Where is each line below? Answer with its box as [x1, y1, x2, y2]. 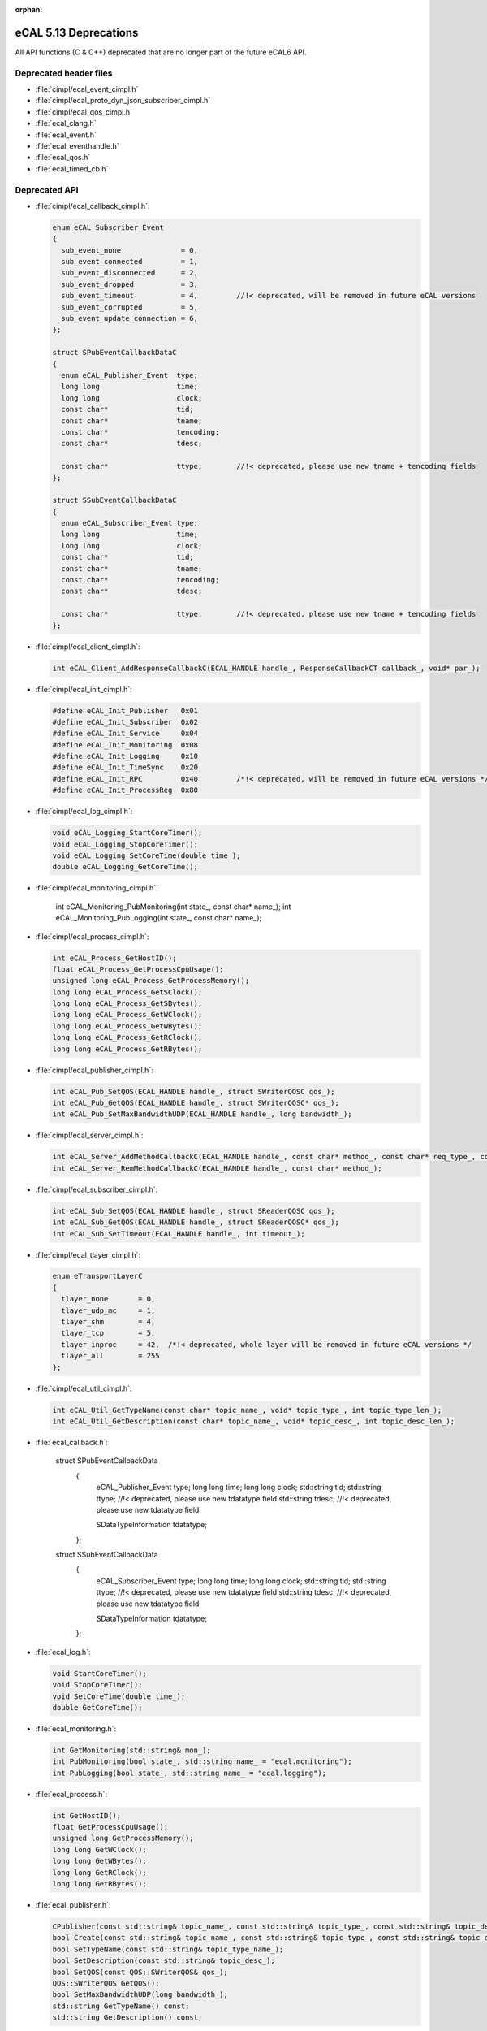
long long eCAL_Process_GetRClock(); [52, 1033, 203, 1042]
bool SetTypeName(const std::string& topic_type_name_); [52, 1944, 284, 1954]
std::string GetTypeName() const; [52, 2001, 190, 2011]
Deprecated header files [15, 67, 113, 79]
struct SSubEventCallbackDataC [52, 496, 178, 505]
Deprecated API [15, 184, 79, 195]
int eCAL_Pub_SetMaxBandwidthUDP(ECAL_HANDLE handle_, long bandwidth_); [52, 1110, 352, 1119]
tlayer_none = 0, [61, 1294, 156, 1304]
